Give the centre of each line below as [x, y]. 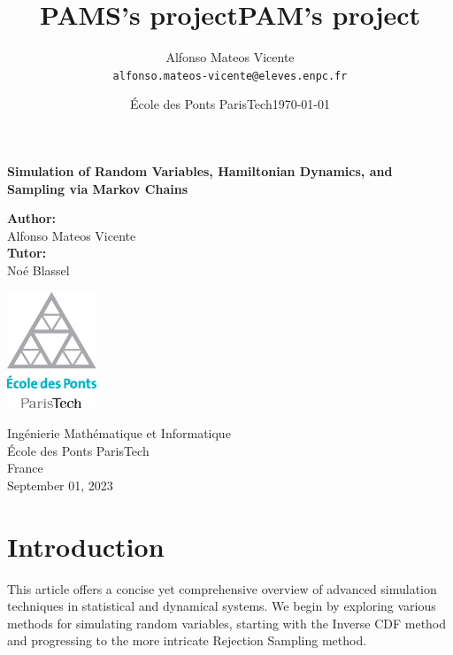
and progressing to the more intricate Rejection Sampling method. [187, 640]
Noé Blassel [38, 270]
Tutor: [27, 253]
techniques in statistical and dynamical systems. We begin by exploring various [222, 606]
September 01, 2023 [60, 485]
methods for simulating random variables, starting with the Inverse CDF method [227, 623]
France [25, 468]
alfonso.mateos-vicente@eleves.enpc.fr [230, 76]
